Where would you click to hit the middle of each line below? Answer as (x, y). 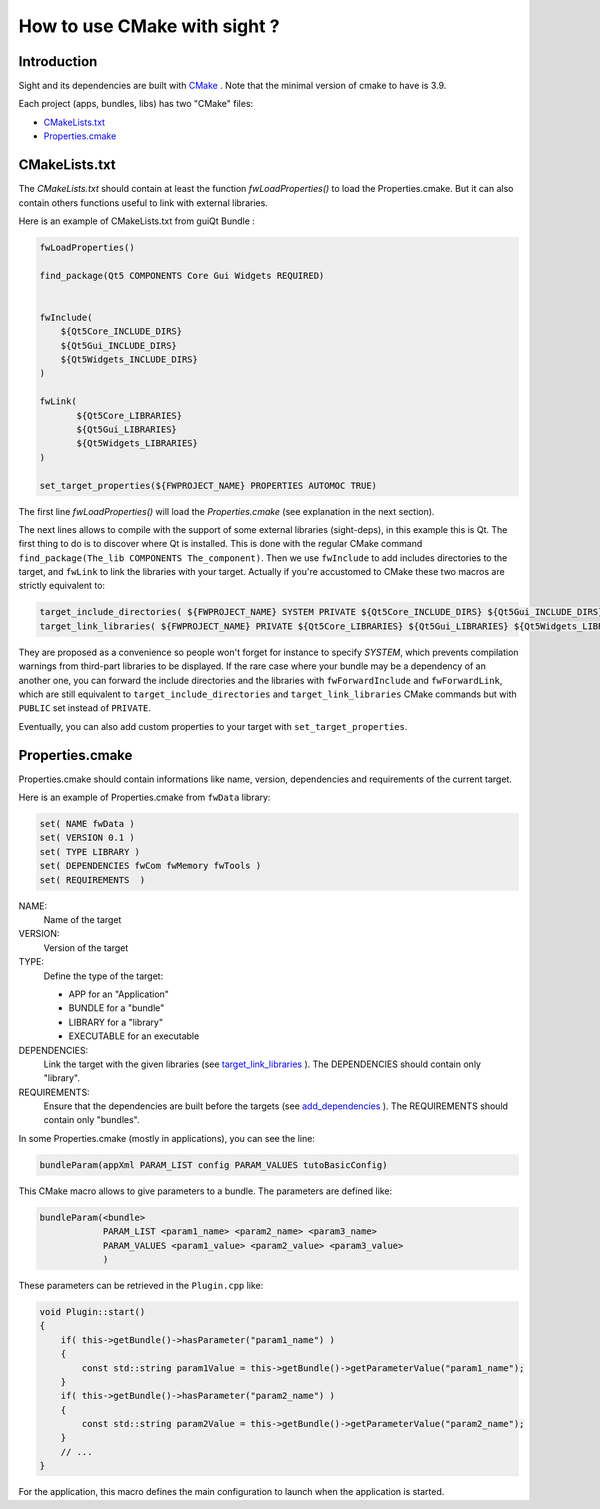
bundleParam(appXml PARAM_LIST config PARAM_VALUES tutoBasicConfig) (213, 1164)
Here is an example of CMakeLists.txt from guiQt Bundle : (136, 221)
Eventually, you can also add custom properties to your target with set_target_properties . (213, 726)
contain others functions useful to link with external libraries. (143, 202)
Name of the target (82, 920)
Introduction (58, 61)
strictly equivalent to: (61, 586)
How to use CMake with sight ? (149, 26)
